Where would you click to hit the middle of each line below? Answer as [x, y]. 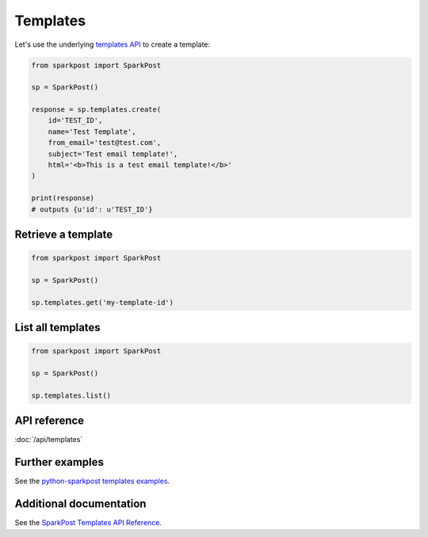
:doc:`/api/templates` [49, 440]
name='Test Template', [92, 131]
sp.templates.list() [71, 395]
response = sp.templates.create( [96, 110]
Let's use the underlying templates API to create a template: [112, 44]
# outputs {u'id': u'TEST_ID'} [92, 209]
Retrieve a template [64, 235]
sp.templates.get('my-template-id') [103, 302]
